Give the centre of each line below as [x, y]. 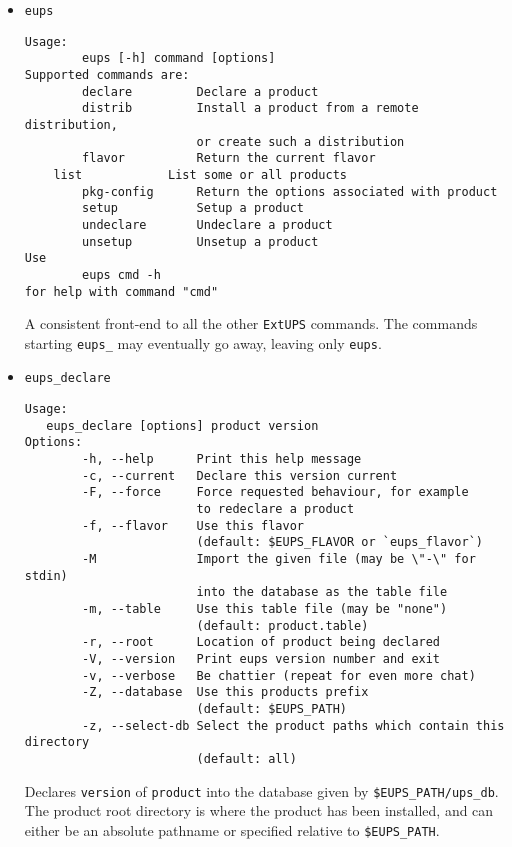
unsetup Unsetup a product [200, 241]
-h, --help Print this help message [222, 459]
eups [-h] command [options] [179, 58]
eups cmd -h [121, 274]
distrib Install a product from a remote [250, 108]
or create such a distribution [300, 141]
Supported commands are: [107, 74]
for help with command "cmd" [121, 291]
